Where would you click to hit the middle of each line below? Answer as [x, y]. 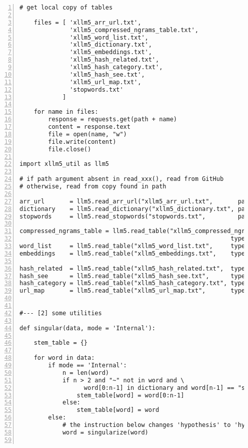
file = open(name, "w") [87, 134]
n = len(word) [85, 373]
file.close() [70, 149]
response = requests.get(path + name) [112, 120]
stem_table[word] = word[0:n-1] [130, 395]
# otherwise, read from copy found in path [93, 186]
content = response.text [89, 127]
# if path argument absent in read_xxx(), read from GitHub [122, 179]
